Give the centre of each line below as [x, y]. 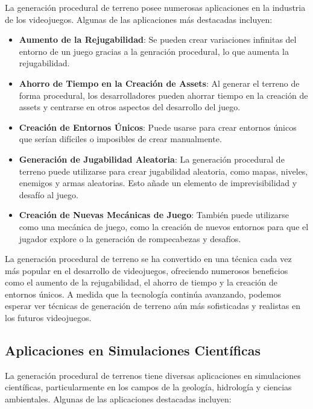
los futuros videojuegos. [48, 318]
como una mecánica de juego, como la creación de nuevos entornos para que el [164, 226]
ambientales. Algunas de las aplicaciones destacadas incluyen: [118, 399]
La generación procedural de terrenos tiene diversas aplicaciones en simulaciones [153, 375]
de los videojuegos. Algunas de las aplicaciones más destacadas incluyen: [139, 19]
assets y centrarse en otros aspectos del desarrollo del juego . [130, 107]
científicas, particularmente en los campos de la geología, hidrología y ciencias [148, 387]
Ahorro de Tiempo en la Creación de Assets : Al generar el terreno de [159, 83]
